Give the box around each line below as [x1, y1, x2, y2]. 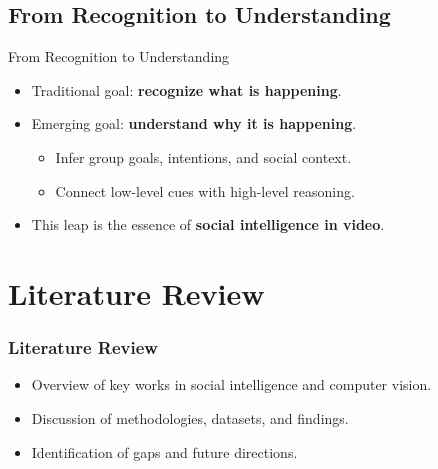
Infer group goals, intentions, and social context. [55, 146, 352, 167]
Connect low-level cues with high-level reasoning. [55, 180, 355, 201]
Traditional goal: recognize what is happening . [31, 79, 342, 100]
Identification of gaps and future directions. [31, 441, 298, 462]
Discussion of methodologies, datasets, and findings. [31, 407, 349, 428]
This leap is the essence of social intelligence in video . [31, 214, 385, 235]
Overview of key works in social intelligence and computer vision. [31, 374, 432, 395]
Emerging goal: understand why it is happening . [31, 113, 357, 134]
